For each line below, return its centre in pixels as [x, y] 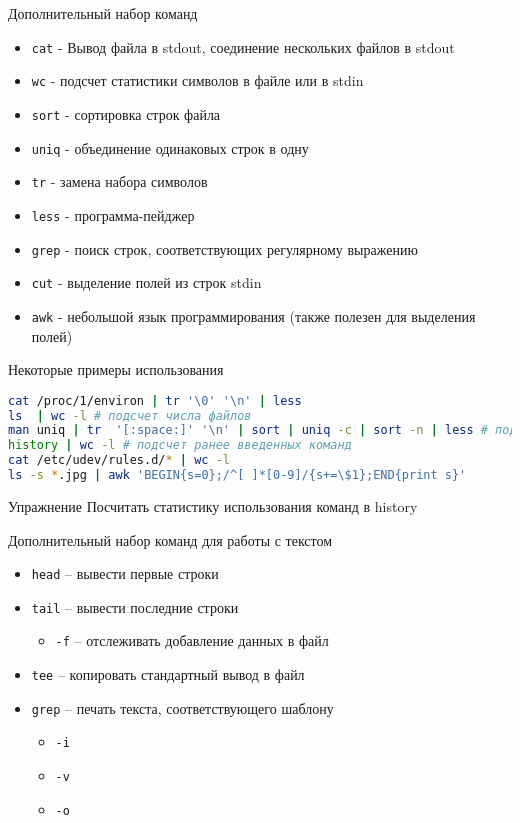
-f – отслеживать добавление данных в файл [192, 640]
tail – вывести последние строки [135, 606]
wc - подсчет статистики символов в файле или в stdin [197, 80]
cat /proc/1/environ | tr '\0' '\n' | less [155, 400]
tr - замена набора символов [119, 181]
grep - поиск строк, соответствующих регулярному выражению [224, 248]
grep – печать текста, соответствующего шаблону [182, 707]
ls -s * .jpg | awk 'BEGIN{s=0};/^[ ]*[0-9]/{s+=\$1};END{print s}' [237, 475]
